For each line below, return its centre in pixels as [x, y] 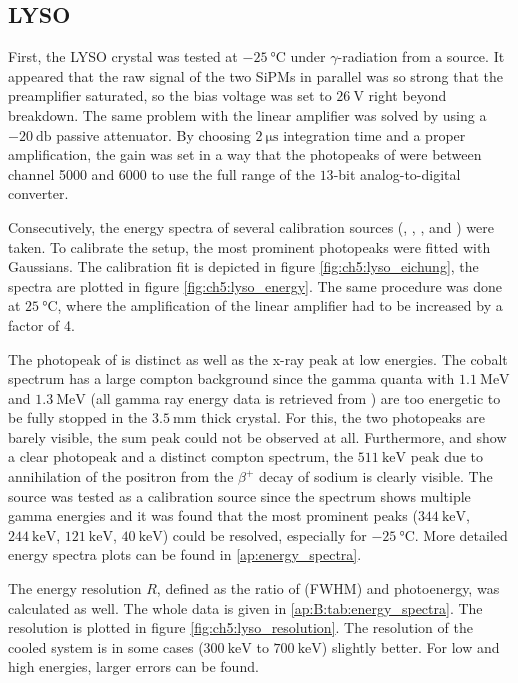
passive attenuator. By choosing [153, 134]
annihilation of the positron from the [121, 476]
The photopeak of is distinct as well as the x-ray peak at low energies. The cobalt [258, 358]
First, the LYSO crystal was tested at [123, 56]
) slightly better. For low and [410, 646]
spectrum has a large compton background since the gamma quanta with [231, 378]
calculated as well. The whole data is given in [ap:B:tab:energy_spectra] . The [245, 607]
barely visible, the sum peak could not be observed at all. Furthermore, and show [257, 436]
